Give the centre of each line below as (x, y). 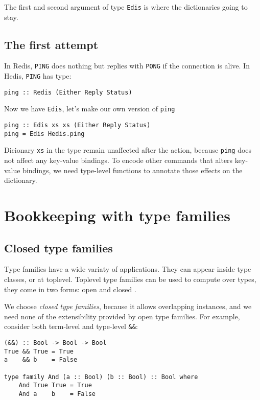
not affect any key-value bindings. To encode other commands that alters (119, 160)
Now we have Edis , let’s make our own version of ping (90, 109)
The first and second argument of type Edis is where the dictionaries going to (126, 7)
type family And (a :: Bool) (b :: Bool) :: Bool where (101, 377)
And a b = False (57, 394)
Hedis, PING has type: (38, 76)
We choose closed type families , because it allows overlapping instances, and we (128, 306)
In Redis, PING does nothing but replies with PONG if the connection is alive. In (127, 66)
